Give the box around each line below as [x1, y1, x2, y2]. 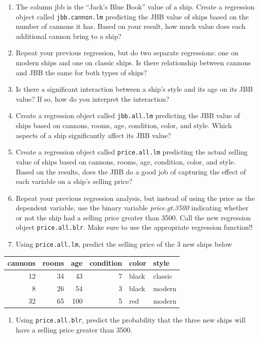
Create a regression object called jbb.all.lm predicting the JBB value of [15, 110, 240, 121]
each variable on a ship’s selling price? [15, 176, 133, 186]
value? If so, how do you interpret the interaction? [15, 93, 170, 104]
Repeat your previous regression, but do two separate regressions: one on [15, 47, 239, 58]
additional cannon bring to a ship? [15, 30, 122, 41]
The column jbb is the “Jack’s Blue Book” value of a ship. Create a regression [15, 1, 255, 11]
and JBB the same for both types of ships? [15, 67, 147, 77]
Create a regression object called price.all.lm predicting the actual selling [15, 147, 248, 157]
